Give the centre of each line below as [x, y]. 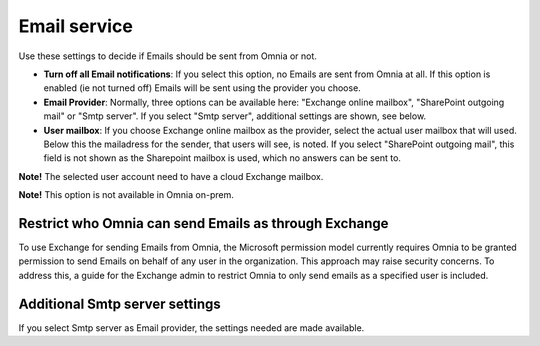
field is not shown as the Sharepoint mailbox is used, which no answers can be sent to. [222, 158]
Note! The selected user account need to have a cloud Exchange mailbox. [171, 176]
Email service [76, 26]
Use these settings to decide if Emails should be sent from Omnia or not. [167, 56]
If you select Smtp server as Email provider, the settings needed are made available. [191, 327]
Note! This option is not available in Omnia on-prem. [126, 195]
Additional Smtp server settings [119, 303]
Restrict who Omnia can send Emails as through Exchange [203, 223]
